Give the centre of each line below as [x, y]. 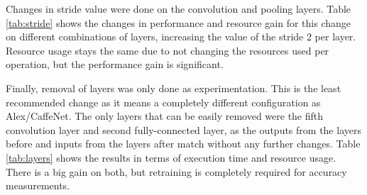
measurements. [38, 185]
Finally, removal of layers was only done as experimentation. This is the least [174, 88]
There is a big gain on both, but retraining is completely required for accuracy [176, 171]
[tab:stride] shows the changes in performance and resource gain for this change [179, 22]
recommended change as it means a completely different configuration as [163, 102]
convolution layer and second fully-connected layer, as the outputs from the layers [183, 129]
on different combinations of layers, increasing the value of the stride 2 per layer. [181, 37]
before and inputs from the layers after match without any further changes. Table [183, 144]
